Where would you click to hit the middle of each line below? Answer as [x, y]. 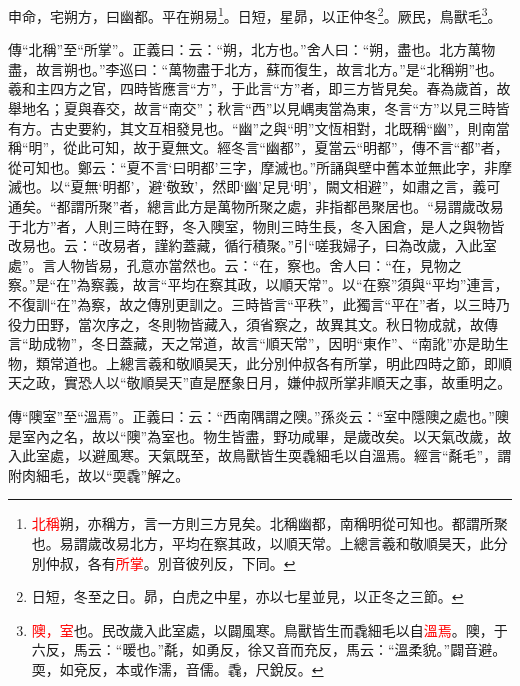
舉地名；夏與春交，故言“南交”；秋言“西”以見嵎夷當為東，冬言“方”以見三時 [252, 108]
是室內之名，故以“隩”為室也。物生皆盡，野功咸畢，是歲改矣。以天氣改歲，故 [260, 435]
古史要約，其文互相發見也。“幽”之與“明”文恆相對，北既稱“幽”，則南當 [279, 127]
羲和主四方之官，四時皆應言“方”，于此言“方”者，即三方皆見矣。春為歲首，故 [259, 88]
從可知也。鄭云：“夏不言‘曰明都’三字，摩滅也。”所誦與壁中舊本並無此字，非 [253, 166]
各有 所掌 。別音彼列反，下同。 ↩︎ [191, 562]
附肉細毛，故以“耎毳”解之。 [99, 474]
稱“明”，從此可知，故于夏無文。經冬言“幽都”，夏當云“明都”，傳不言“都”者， [258, 147]
